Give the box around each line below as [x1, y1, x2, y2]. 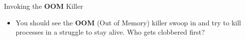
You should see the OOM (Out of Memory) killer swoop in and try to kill [15, 17, 241, 27]
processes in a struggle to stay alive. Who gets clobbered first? [15, 27, 205, 37]
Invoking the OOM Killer [4, 1, 83, 11]
